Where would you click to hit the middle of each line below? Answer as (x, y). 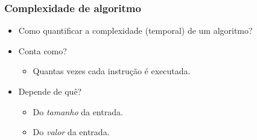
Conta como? (43, 50)
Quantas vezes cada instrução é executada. (112, 71)
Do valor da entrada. (71, 132)
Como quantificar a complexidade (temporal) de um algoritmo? (135, 30)
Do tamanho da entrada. (78, 111)
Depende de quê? (50, 91)
